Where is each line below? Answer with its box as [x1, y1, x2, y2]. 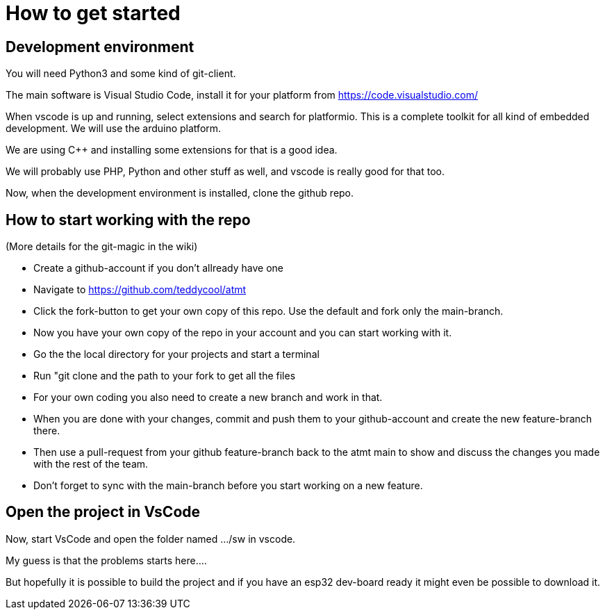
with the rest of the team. [33, 458, 149, 470]
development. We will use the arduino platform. [6, 122, 222, 135]
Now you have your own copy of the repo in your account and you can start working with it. [33, 327, 452, 339]
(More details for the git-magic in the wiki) [6, 240, 198, 253]
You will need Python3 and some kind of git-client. [6, 67, 236, 80]
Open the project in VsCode [6, 503, 201, 521]
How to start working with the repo [6, 211, 251, 229]
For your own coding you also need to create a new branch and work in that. [33, 391, 383, 404]
